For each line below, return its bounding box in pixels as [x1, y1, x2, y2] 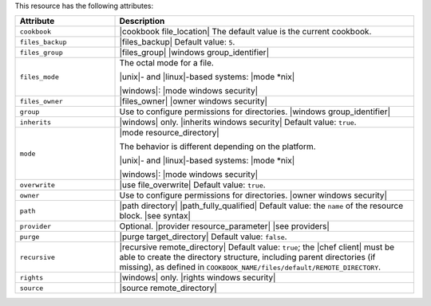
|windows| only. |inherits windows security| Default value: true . [119, 116, 357, 127]
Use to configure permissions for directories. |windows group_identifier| [119, 106, 391, 117]
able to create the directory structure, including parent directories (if [119, 252, 376, 263]
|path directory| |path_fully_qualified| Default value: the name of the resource [119, 200, 404, 211]
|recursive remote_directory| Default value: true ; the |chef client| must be [119, 241, 395, 253]
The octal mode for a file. [119, 57, 215, 69]
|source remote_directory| [119, 283, 217, 294]
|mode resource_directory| [119, 127, 219, 139]
